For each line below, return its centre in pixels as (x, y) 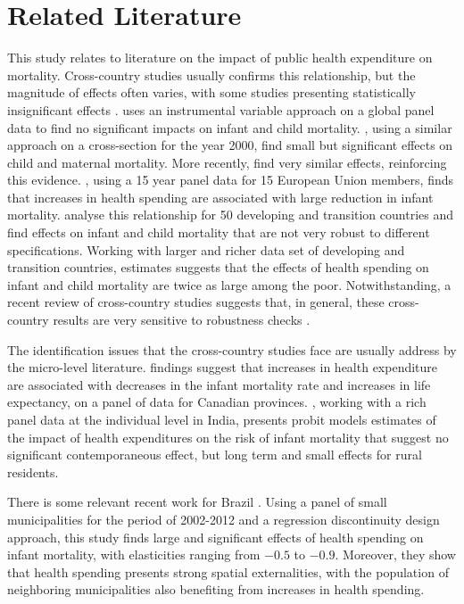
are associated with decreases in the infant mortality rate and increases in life (219, 384)
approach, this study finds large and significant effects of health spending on (215, 537)
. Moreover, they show (395, 554)
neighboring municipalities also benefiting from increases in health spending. (216, 589)
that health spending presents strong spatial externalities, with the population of (228, 571)
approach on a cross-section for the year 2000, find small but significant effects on (230, 145)
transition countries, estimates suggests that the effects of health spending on (218, 267)
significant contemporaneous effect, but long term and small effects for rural (215, 455)
